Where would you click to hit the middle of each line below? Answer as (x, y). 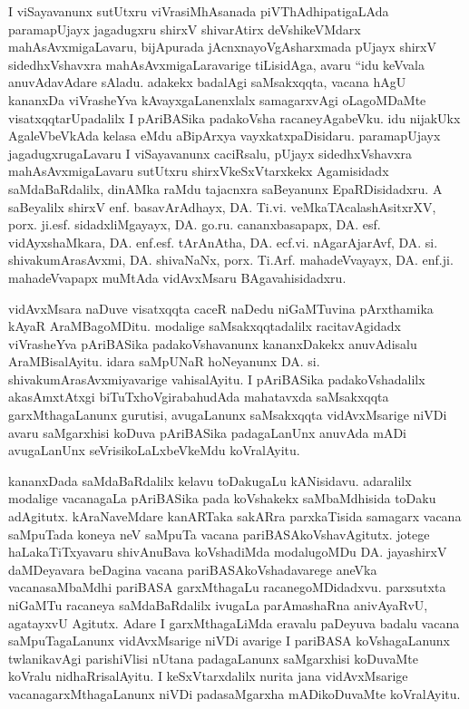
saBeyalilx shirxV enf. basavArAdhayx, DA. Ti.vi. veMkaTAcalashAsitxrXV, (222, 206)
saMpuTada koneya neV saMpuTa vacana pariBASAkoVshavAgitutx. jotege (219, 534)
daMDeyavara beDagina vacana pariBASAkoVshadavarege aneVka (193, 569)
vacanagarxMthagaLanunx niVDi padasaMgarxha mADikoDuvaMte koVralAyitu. (234, 693)
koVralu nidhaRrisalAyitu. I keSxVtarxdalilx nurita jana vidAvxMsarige (208, 676)
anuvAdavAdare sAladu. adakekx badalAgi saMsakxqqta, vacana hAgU (207, 82)
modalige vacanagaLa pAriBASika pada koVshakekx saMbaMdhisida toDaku (222, 498)
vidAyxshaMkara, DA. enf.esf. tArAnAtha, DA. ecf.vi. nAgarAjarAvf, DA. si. (223, 242)
